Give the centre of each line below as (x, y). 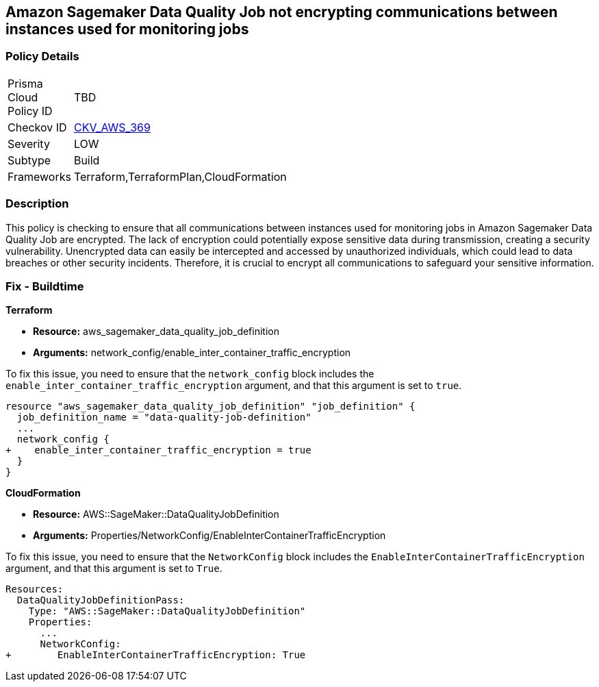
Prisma (25, 83)
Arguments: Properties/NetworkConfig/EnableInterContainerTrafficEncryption (209, 536)
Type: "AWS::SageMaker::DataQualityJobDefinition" (167, 611)
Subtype (29, 160)
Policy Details (42, 57)
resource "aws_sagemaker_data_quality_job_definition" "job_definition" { (211, 407)
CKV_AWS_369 (112, 127)
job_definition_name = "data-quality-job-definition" (164, 417)
